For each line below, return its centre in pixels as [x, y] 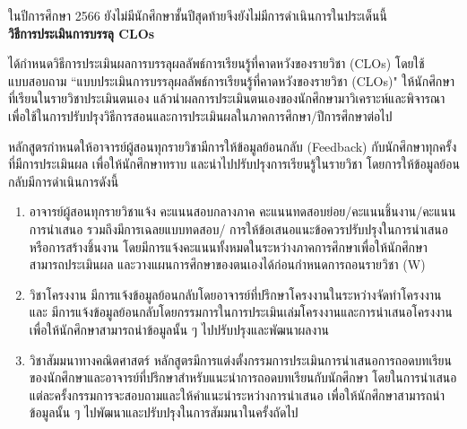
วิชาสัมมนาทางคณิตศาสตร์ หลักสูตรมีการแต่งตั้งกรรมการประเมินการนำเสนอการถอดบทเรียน [241, 359]
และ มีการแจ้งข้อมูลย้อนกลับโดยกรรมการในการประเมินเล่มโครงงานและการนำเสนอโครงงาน [241, 312]
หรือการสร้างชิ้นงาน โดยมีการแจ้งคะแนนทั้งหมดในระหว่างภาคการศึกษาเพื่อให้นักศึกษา [228, 246]
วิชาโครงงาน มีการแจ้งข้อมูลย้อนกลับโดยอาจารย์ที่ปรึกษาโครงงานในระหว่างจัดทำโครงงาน [235, 294]
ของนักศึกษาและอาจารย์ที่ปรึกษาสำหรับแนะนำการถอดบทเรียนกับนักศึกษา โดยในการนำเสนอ [243, 377]
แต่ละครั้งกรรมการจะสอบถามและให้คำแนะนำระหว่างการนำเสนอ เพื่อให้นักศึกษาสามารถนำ [237, 394]
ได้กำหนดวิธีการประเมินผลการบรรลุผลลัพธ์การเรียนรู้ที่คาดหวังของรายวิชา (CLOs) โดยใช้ [216, 63]
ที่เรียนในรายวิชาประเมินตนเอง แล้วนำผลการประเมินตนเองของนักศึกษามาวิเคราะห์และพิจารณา [227, 98]
